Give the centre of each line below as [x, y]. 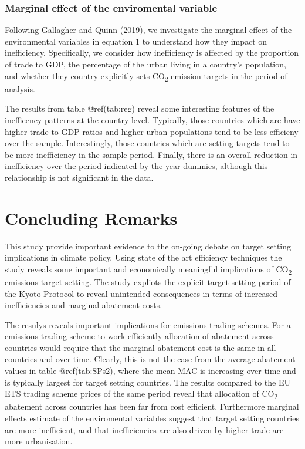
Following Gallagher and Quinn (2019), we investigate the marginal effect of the [148, 30]
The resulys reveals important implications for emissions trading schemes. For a [148, 324]
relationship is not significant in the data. [79, 177]
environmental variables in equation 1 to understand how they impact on [136, 41]
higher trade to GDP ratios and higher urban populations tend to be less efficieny [152, 131]
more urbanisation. [39, 441]
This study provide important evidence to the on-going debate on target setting [148, 246]
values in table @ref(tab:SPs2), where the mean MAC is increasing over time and [150, 371]
